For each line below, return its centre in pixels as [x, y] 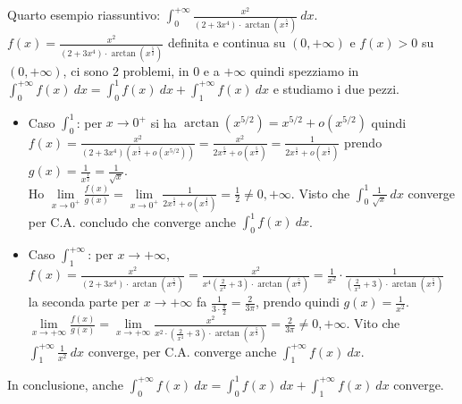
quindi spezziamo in [304, 70]
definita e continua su [227, 42]
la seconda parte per [84, 302]
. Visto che [320, 193]
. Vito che [373, 323]
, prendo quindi [298, 302]
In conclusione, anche [65, 384]
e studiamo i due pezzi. [336, 88]
